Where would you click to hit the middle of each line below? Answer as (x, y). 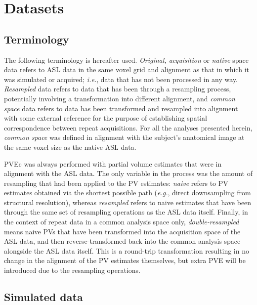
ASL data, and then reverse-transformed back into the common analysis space (122, 241)
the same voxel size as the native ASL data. (70, 147)
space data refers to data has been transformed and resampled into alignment (121, 108)
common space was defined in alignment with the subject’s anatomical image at (124, 137)
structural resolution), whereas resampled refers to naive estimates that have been (128, 202)
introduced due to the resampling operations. (72, 270)
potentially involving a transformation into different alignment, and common (120, 98)
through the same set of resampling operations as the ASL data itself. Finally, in (126, 212)
